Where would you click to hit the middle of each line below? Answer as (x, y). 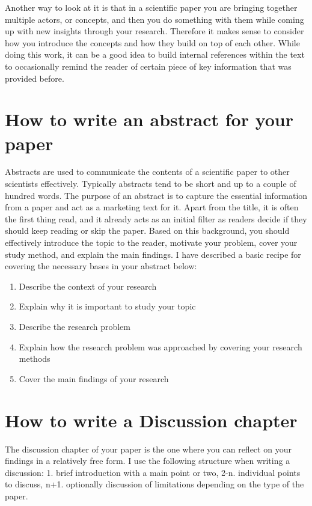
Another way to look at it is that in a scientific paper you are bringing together (151, 7)
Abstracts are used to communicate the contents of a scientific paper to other (147, 172)
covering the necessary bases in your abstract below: (101, 266)
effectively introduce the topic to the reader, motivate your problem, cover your (151, 242)
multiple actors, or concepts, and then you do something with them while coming (154, 19)
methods (35, 358)
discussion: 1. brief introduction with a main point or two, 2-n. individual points (153, 472)
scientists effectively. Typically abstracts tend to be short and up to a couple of (151, 184)
